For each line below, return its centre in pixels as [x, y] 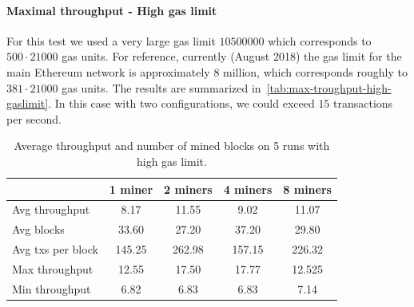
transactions [363, 103]
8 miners [307, 189]
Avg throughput [51, 209]
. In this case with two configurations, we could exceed [181, 103]
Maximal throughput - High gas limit [112, 10]
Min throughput [52, 288]
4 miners [248, 189]
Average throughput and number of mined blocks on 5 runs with [172, 146]
